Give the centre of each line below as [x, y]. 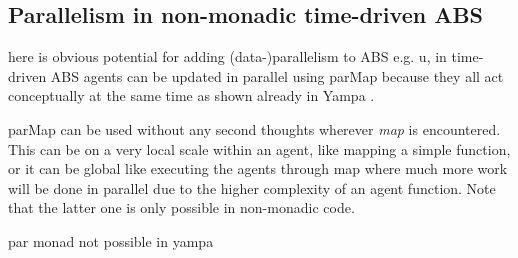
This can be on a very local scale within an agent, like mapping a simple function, [259, 148]
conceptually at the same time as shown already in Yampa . [191, 95]
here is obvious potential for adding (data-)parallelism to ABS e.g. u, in [227, 56]
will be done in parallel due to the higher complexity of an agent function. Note [252, 187]
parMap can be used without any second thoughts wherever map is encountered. [254, 128]
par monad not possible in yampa [111, 240]
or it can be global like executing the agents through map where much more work [258, 168]
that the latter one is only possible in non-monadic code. [181, 207]
